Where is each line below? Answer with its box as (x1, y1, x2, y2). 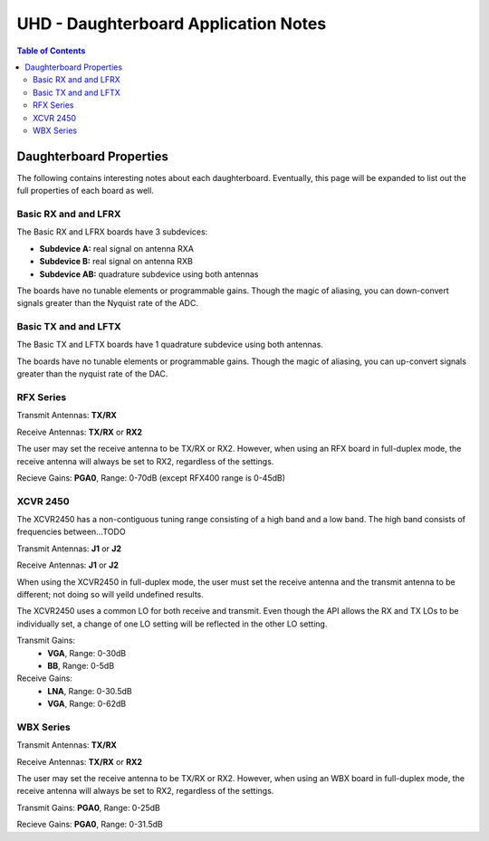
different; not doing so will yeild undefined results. (16, 589, 204, 599)
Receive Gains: (16, 673, 72, 683)
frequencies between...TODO (16, 526, 126, 538)
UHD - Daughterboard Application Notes (16, 14, 327, 33)
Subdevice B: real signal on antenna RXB (39, 256, 194, 267)
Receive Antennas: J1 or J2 (16, 559, 120, 570)
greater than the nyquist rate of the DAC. (16, 368, 168, 379)
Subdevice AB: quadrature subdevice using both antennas (39, 268, 259, 280)
